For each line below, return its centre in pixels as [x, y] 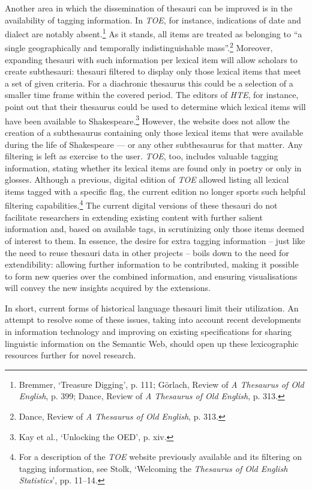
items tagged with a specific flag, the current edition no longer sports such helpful [155, 191]
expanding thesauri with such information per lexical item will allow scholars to [151, 59]
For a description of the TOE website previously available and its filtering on [160, 457]
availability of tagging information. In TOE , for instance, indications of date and [153, 20]
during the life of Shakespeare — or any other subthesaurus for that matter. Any [154, 144]
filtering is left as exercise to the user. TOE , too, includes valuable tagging [142, 156]
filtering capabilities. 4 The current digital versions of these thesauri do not [141, 204]
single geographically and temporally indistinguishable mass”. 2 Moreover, [139, 47]
